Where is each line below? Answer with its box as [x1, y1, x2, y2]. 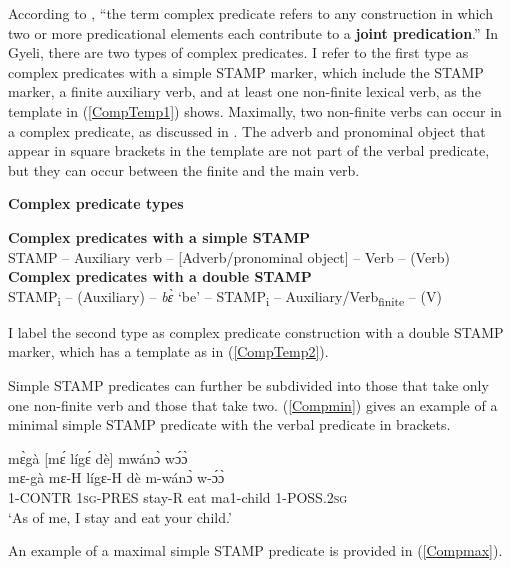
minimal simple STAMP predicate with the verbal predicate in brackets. [8, 414, 451, 435]
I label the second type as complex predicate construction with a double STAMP [8, 321, 504, 342]
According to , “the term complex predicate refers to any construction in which [8, 3, 493, 23]
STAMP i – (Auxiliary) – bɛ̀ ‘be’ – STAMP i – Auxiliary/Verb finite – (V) [8, 285, 442, 309]
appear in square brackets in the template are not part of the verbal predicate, [8, 140, 490, 161]
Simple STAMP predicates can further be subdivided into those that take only [8, 375, 489, 396]
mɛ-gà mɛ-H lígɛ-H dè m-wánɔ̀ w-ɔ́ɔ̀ [8, 467, 225, 488]
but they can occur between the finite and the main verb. [8, 159, 360, 180]
